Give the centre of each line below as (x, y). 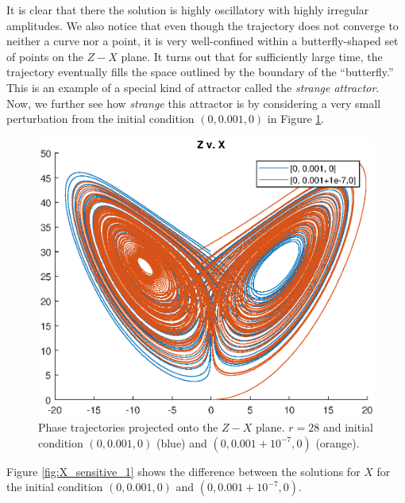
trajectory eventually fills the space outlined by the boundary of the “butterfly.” (200, 72)
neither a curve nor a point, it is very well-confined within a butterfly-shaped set (202, 41)
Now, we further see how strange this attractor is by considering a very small (194, 103)
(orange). (337, 442)
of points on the (45, 56)
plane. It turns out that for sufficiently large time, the (252, 56)
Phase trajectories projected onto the (128, 427)
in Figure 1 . (296, 119)
